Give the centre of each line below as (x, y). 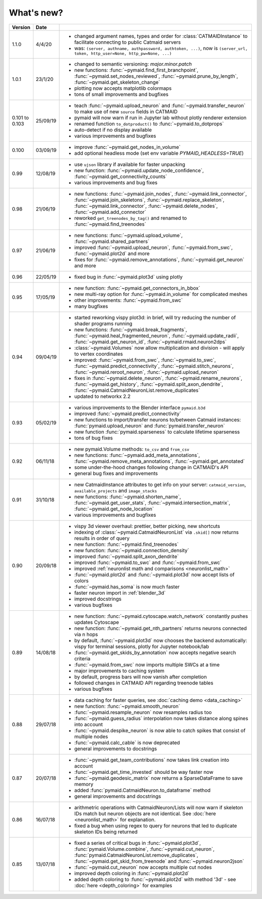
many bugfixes (91, 306)
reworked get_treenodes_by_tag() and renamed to (131, 218)
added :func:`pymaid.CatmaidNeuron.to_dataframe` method (143, 790)
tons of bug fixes (94, 438)
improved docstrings (98, 599)
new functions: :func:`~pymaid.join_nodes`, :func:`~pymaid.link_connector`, (161, 194)
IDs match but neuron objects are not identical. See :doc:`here (145, 814)
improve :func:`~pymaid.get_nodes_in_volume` (128, 147)
